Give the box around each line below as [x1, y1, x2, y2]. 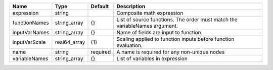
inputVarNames [12, 29, 50, 36]
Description [116, 3, 146, 10]
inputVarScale [12, 39, 46, 45]
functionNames [12, 19, 49, 26]
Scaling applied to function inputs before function [116, 36, 235, 42]
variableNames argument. [116, 23, 178, 29]
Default [90, 3, 109, 10]
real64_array [55, 39, 85, 45]
